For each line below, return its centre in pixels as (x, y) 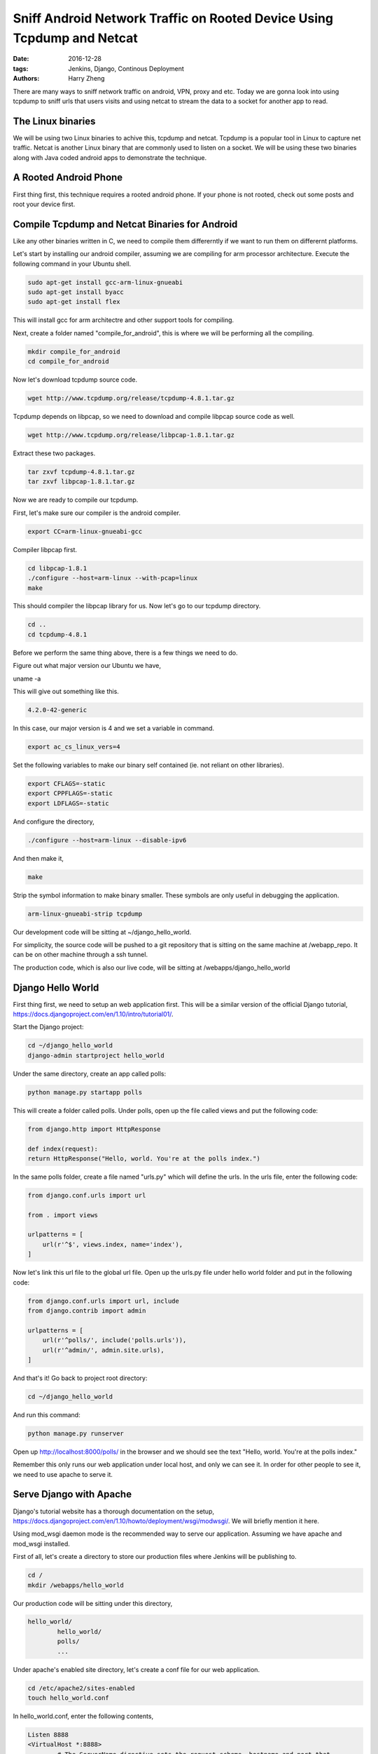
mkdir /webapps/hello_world (76, 1585)
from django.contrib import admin (87, 1311)
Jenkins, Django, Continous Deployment (126, 68)
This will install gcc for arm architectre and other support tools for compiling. (124, 320)
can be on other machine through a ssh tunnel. (80, 955)
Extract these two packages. (54, 453)
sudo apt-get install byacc (76, 292)
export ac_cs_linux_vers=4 (74, 747)
